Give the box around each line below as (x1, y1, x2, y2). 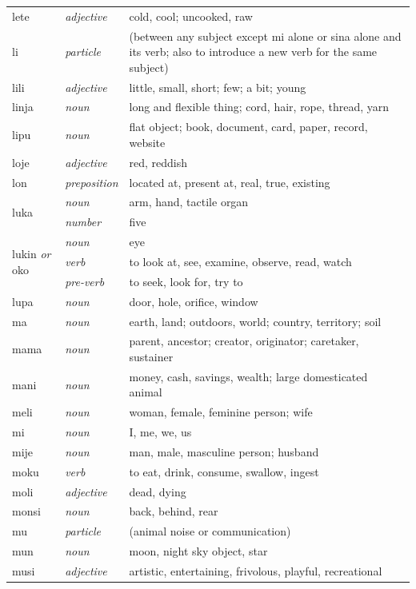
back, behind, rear (129, 503, 218, 519)
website (129, 133, 166, 150)
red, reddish (129, 153, 188, 170)
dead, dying (129, 483, 186, 499)
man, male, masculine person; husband (129, 443, 319, 460)
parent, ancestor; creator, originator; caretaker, (129, 332, 359, 349)
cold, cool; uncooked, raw (129, 7, 253, 24)
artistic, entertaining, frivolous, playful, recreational (129, 562, 382, 579)
